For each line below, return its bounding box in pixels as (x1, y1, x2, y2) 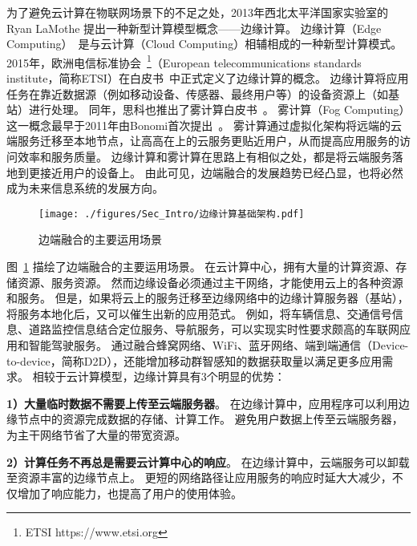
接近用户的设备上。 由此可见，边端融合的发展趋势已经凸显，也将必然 (39, 164, 403, 180)
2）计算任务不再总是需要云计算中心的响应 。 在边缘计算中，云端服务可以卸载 (6, 453, 410, 470)
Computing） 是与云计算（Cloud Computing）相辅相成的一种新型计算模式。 (6, 35, 403, 52)
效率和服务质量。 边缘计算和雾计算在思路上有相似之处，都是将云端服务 (17, 148, 392, 164)
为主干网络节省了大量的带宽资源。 (6, 426, 186, 443)
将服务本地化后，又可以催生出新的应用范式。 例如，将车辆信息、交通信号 (6, 305, 392, 322)
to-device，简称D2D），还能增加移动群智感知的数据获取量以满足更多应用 (6, 352, 383, 369)
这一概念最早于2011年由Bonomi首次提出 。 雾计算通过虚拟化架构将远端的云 (6, 116, 402, 133)
